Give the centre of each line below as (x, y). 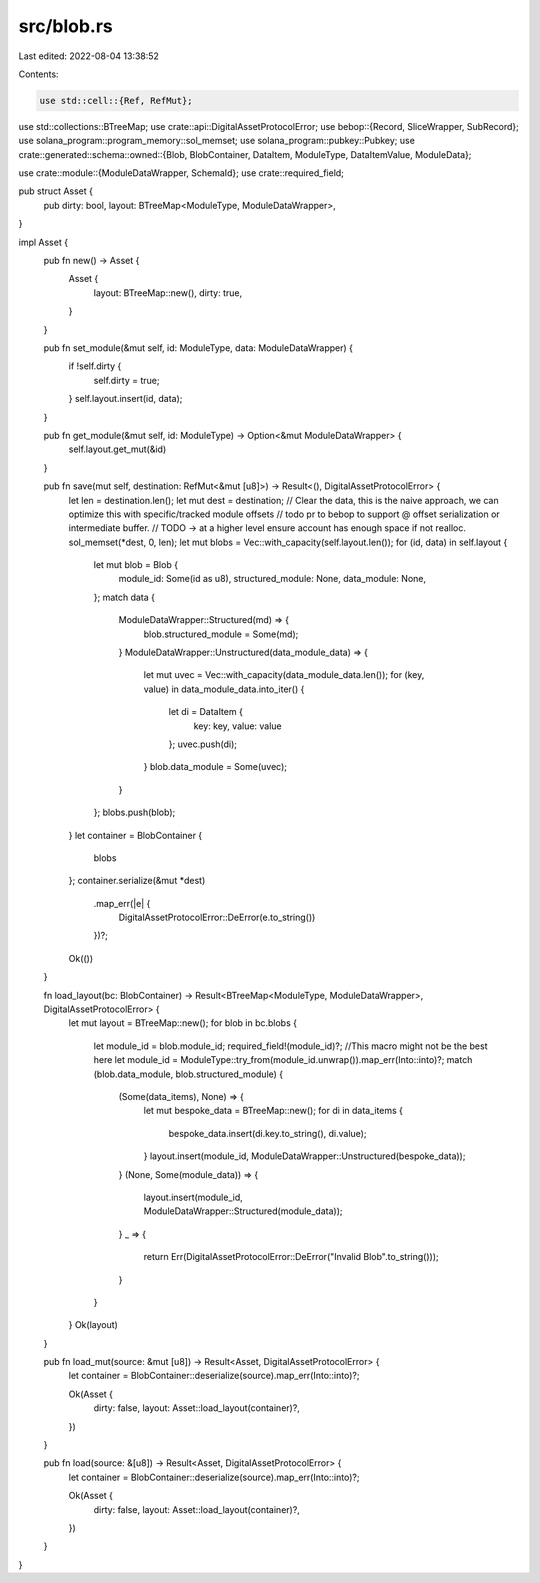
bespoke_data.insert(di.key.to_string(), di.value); (267, 1133)
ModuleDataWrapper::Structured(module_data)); (243, 1211)
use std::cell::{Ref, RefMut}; (116, 100)
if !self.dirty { (95, 366)
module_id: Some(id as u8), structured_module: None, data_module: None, (272, 579)
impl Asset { (43, 242)
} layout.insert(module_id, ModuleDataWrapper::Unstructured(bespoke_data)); (304, 1156)
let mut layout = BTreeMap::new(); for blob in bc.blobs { (182, 1023)
